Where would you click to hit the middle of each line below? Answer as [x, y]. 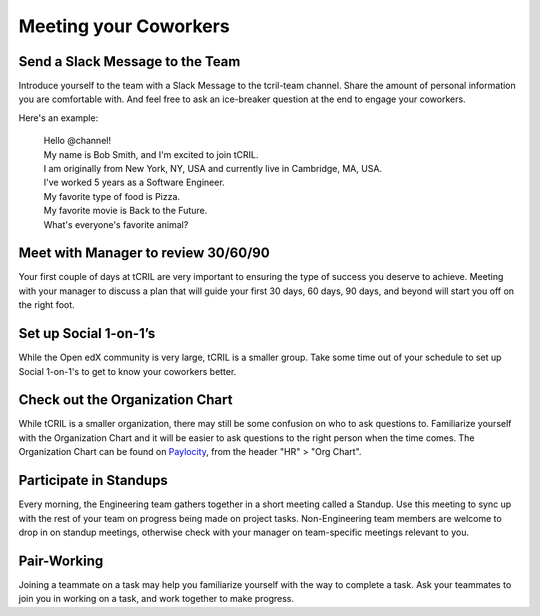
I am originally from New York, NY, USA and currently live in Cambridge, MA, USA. [213, 169]
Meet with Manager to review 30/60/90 [144, 253]
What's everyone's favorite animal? [116, 224]
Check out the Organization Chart [125, 400]
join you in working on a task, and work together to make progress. [156, 599]
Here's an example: [58, 117]
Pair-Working [61, 560]
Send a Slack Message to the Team [129, 61]
